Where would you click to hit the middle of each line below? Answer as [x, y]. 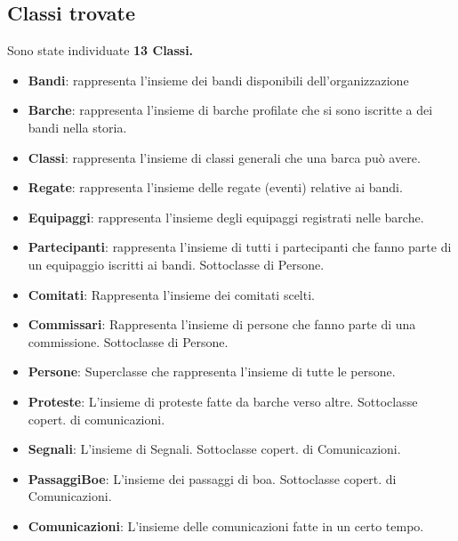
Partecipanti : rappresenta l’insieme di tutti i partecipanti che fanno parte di [240, 247]
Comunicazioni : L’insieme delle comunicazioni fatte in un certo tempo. [226, 525]
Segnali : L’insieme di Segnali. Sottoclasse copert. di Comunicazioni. [214, 449]
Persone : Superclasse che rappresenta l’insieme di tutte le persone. [212, 371]
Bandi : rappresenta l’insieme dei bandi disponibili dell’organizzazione [218, 80]
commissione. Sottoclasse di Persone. [128, 341]
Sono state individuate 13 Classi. [100, 50]
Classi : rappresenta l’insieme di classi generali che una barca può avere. [224, 157]
